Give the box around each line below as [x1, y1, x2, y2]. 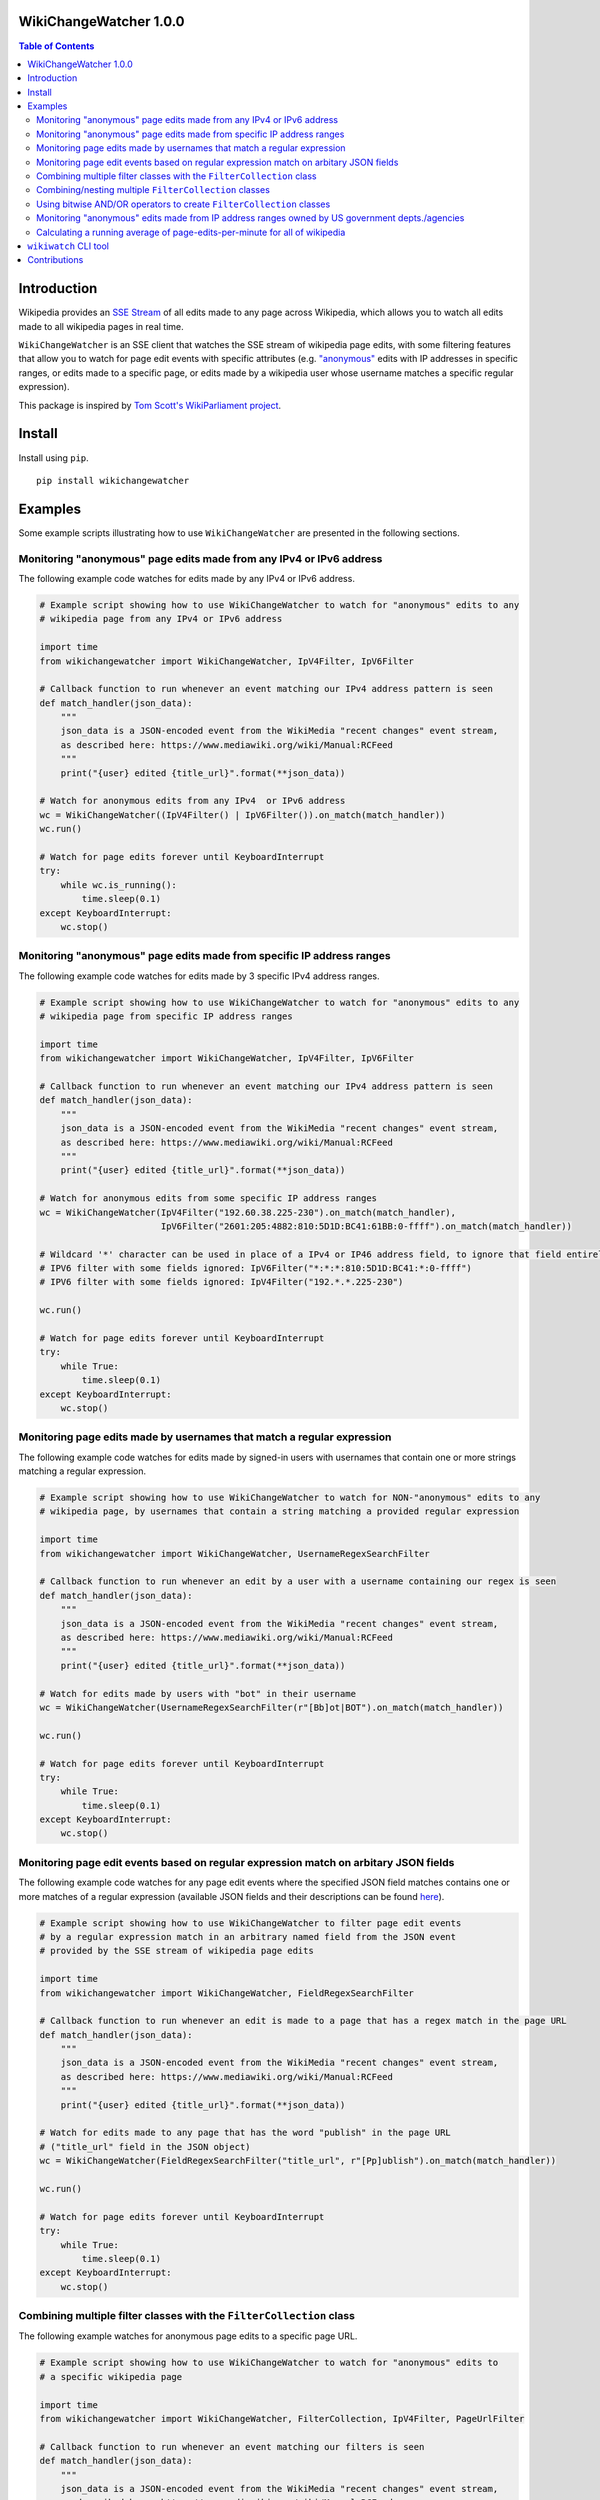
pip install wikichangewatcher [36, 475, 190, 486]
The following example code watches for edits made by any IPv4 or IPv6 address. [18, 572, 355, 584]
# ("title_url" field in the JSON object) [39, 2141, 251, 2152]
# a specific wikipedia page [39, 2371, 183, 2382]
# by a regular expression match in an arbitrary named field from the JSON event [39, 1931, 457, 1942]
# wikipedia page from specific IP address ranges [39, 1011, 294, 1022]
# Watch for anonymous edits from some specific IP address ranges [39, 1193, 378, 1204]
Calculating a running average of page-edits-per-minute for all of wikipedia [36, 226, 346, 238]
